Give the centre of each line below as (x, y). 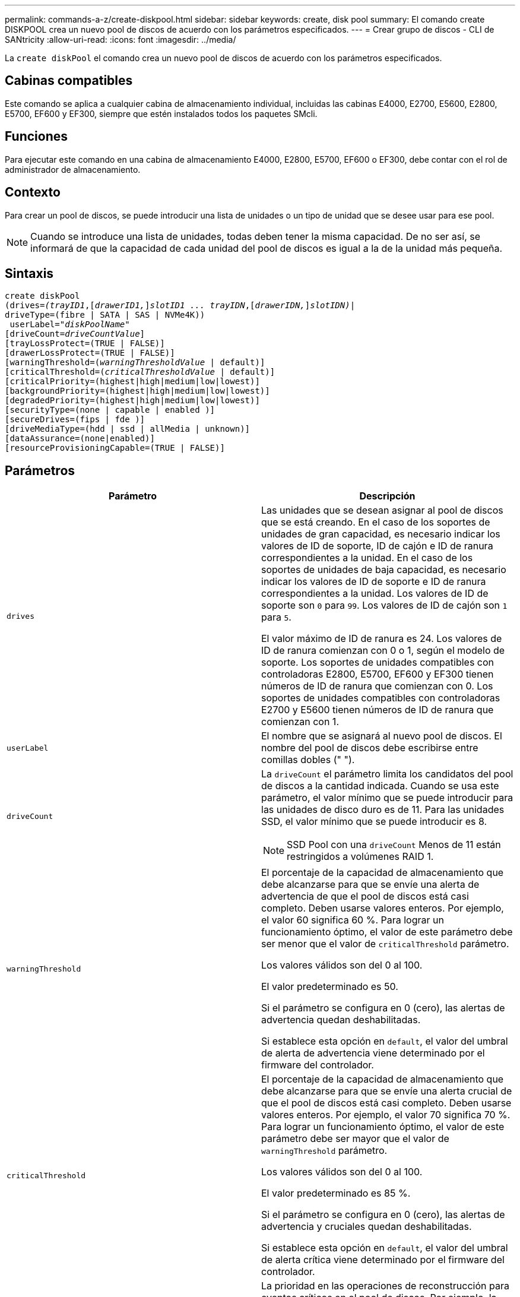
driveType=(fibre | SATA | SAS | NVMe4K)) (105, 315)
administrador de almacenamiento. (73, 169)
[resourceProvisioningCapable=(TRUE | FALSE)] (115, 448)
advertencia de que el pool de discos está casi (365, 896)
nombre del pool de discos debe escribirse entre (370, 748)
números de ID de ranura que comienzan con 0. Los (377, 686)
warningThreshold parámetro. (324, 1151)
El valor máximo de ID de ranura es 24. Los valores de (382, 639)
